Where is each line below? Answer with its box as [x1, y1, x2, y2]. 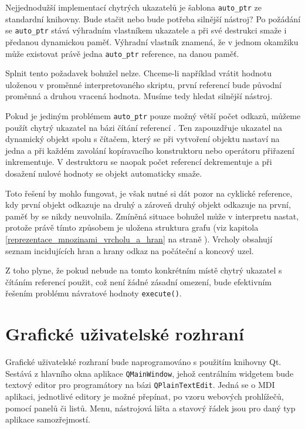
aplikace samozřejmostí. [5, 413, 90, 425]
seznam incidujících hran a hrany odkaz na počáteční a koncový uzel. [5, 244, 254, 256]
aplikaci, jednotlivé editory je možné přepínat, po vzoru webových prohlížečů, [5, 390, 284, 402]
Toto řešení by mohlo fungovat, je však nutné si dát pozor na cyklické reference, [5, 187, 293, 199]
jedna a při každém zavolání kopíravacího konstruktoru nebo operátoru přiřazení [5, 144, 294, 156]
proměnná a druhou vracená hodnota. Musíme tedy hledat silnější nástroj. [5, 90, 273, 102]
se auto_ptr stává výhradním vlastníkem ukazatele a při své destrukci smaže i [5, 24, 287, 36]
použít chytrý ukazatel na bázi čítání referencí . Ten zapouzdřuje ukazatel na [5, 121, 282, 133]
